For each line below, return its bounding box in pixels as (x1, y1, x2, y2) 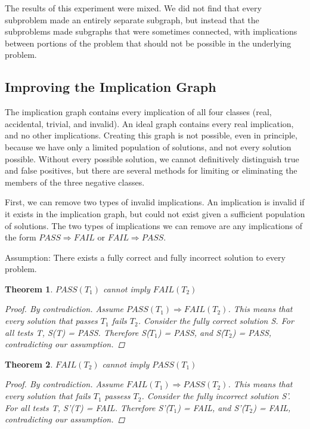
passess (104, 390, 131, 402)
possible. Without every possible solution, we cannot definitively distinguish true (5, 152, 299, 165)
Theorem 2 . (5, 357, 53, 370)
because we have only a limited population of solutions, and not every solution (5, 140, 292, 153)
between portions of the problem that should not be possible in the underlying (5, 36, 292, 49)
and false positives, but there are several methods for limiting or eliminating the (5, 164, 297, 177)
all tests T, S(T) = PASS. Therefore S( (5, 326, 150, 338)
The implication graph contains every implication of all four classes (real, (5, 106, 272, 118)
